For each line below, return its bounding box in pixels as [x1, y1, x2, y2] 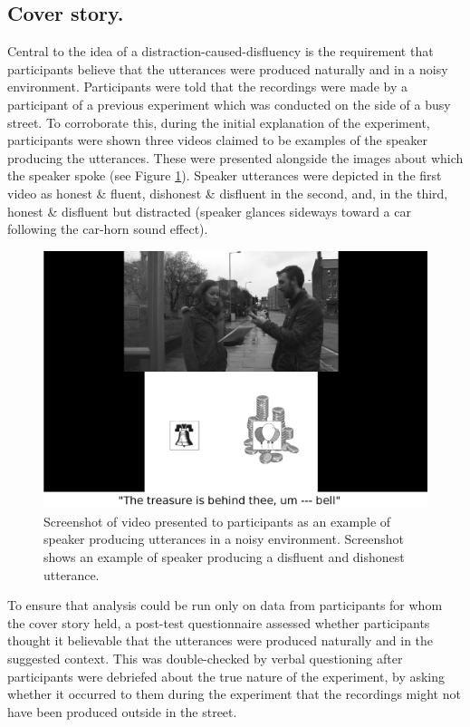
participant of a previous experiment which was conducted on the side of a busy [7, 94, 451, 113]
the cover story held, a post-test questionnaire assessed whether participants [7, 613, 430, 632]
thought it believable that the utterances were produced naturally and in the [7, 631, 434, 650]
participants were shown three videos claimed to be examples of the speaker [7, 131, 428, 150]
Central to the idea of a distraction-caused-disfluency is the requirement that [7, 42, 434, 61]
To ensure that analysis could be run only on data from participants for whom [7, 596, 443, 615]
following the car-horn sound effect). [7, 219, 208, 238]
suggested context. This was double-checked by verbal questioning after [7, 648, 403, 667]
